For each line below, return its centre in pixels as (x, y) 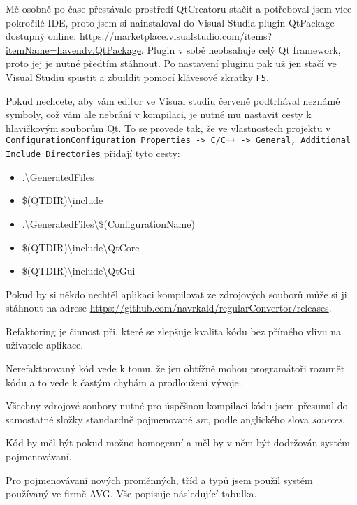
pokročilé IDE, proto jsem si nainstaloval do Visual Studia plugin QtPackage (170, 22)
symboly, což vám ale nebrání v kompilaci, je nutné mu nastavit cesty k (159, 114)
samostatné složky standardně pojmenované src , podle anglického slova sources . (175, 419)
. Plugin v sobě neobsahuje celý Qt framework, (241, 49)
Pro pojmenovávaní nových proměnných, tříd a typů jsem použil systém (159, 480)
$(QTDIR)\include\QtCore (81, 247)
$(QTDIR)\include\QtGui (79, 271)
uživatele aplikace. (45, 345)
